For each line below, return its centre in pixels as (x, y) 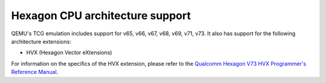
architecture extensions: (41, 41)
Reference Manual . (35, 72)
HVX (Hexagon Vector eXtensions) (69, 53)
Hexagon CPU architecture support (101, 16)
